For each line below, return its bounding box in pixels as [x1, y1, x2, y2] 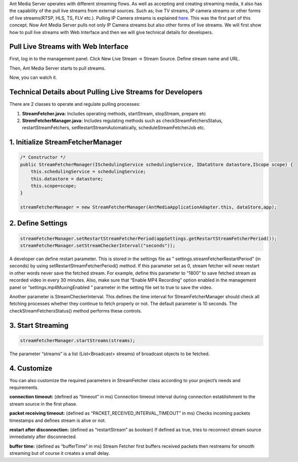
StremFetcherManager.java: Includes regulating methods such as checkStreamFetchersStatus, [22, 117, 223, 124]
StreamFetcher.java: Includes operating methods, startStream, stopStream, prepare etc [22, 110, 206, 116]
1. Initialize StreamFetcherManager [9, 138, 122, 147]
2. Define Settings [9, 219, 68, 228]
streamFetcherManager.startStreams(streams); [20, 337, 136, 343]
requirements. [9, 384, 39, 391]
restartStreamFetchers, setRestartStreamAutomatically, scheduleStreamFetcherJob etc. [22, 125, 206, 131]
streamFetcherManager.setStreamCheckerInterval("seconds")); [20, 243, 176, 249]
